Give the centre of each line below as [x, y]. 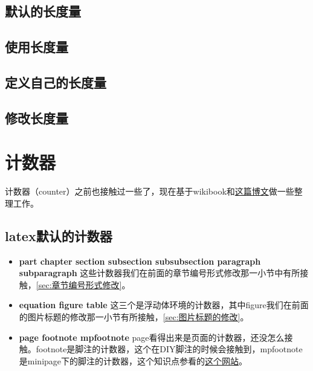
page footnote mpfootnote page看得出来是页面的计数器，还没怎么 [152, 337]
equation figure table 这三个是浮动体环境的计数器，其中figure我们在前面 [164, 305]
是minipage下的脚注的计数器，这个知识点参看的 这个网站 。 [133, 360]
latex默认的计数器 [59, 235]
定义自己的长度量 [56, 82]
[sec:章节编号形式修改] [79, 284]
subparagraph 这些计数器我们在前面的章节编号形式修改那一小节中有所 [160, 273]
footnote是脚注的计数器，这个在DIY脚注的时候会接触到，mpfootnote [169, 349]
